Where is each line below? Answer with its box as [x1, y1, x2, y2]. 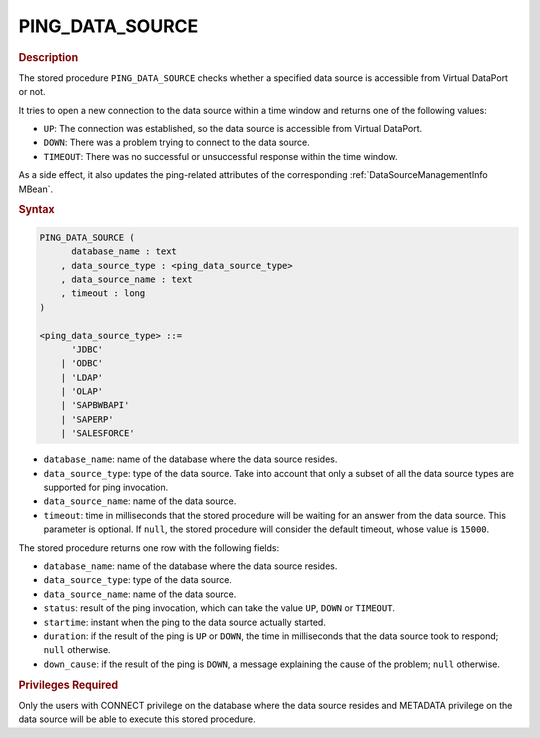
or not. [18, 86, 46, 98]
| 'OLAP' [60, 386, 104, 397]
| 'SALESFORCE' [60, 428, 135, 439]
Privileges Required [18, 678, 119, 692]
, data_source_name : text [60, 273, 194, 285]
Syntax [18, 203, 55, 217]
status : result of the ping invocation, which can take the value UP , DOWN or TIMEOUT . [43, 602, 395, 614]
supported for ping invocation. [43, 481, 169, 494]
